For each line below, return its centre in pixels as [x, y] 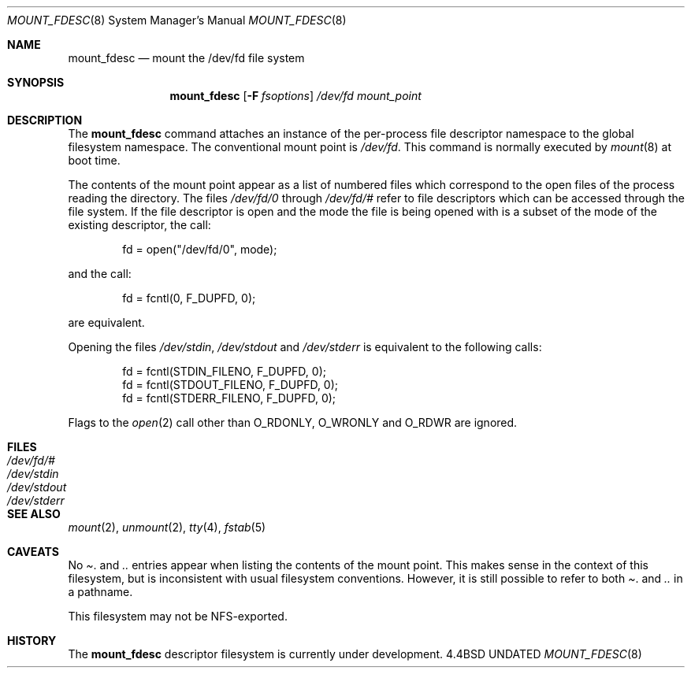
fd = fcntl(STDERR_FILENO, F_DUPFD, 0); [229, 398]
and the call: [100, 274]
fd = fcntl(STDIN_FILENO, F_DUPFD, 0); [224, 371]
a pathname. [100, 592]
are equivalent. [106, 322]
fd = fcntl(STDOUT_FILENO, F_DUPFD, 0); [230, 385]
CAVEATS [33, 552]
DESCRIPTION [45, 120]
